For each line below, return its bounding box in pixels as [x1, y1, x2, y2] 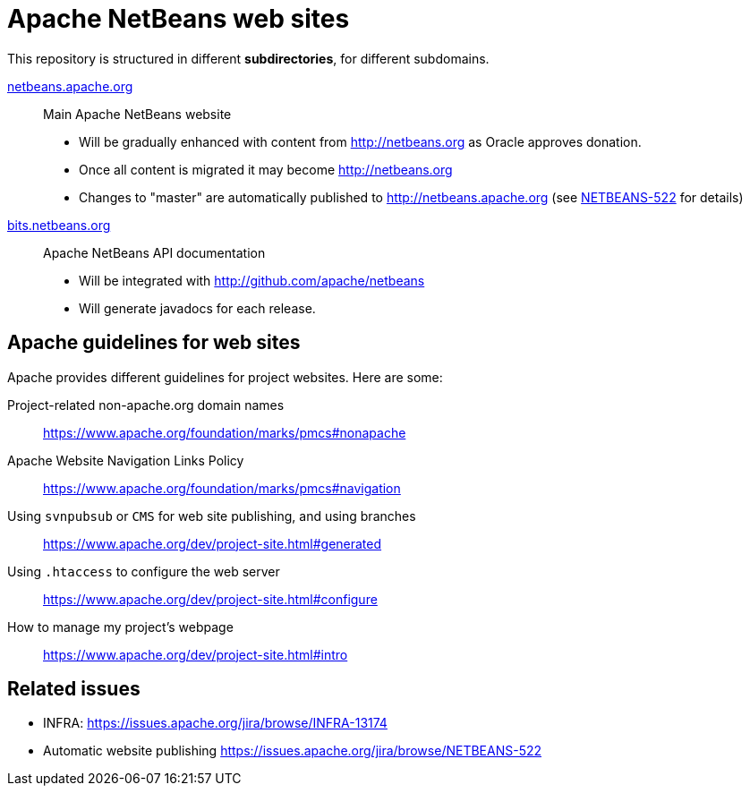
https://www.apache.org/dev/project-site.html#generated [43, 535, 382, 551]
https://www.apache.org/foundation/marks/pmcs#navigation [43, 480, 401, 496]
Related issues [7, 678, 141, 701]
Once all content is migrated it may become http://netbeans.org [79, 161, 453, 177]
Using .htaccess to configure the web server [7, 563, 280, 579]
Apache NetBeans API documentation [43, 244, 266, 260]
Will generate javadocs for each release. [79, 300, 316, 316]
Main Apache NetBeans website [43, 106, 232, 122]
